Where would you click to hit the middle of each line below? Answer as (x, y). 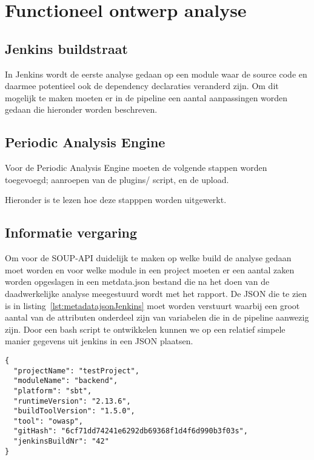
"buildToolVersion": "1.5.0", (74, 411)
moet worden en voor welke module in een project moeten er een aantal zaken (150, 269)
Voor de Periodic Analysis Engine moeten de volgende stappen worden (136, 168)
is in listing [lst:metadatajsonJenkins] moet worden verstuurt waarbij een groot (152, 305)
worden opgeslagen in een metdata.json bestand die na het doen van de (137, 282)
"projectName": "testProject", (76, 371)
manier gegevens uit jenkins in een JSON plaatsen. (99, 341)
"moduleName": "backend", (66, 381)
